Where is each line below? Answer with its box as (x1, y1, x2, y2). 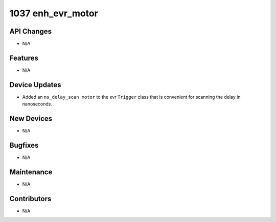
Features (9, 53, 38, 62)
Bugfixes (9, 141, 39, 150)
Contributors (9, 194, 52, 203)
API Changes (9, 27, 52, 36)
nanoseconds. (22, 101, 53, 107)
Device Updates (9, 80, 61, 89)
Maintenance (9, 168, 53, 176)
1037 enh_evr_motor (9, 8, 98, 19)
